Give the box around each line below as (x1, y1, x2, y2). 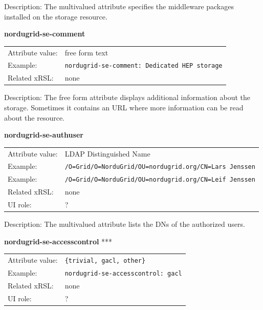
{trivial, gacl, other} (64, 257, 146, 265)
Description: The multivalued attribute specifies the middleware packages (4, 1, 234, 11)
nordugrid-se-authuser (4, 129, 83, 140)
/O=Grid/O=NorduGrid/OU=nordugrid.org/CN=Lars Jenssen (64, 163, 255, 171)
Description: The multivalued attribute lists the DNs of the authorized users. (4, 219, 245, 229)
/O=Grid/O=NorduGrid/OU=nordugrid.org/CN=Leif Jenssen (64, 176, 255, 184)
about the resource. (4, 112, 64, 123)
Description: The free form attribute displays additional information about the (4, 92, 250, 103)
